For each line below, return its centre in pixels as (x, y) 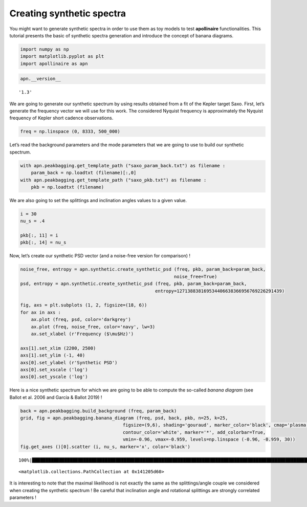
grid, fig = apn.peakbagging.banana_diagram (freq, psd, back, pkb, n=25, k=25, (124, 418)
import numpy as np (45, 49)
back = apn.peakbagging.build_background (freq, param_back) (98, 411)
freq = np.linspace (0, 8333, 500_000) (70, 131)
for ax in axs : (41, 312)
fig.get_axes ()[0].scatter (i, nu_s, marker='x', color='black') (105, 447)
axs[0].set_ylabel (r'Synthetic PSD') (69, 362)
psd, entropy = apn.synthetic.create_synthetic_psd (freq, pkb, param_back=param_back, (134, 284)
